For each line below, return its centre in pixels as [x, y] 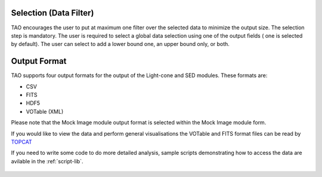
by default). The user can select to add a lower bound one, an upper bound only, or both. [120, 44]
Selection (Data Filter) [52, 13]
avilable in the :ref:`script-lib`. [47, 161]
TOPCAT [21, 142]
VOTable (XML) [45, 111]
